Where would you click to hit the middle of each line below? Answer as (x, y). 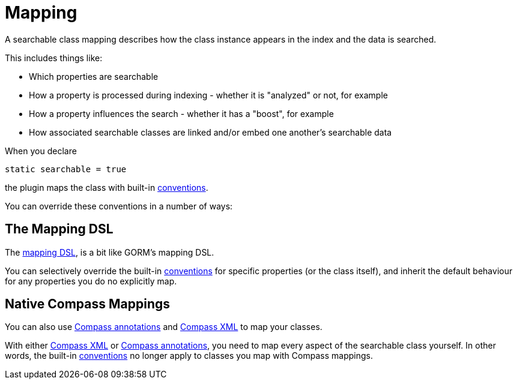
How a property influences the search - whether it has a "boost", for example (181, 113)
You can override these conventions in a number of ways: (119, 206)
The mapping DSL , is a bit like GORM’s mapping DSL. (110, 252)
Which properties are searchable (94, 76)
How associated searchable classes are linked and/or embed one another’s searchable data (210, 132)
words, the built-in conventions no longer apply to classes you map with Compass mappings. (189, 356)
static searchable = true (66, 169)
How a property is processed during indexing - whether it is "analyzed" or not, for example (208, 95)
